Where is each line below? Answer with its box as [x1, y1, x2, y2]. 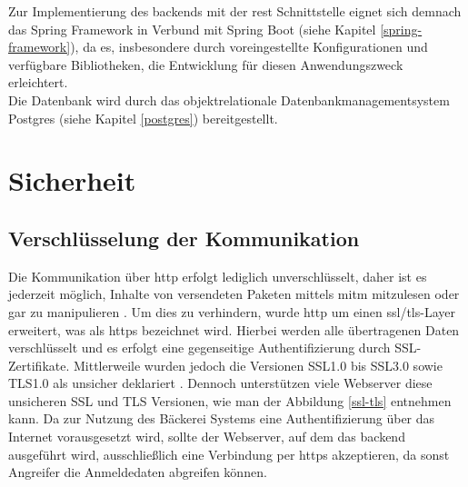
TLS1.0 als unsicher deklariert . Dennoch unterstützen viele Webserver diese [8, 373, 433, 393]
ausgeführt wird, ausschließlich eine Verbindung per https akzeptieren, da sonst [8, 444, 450, 463]
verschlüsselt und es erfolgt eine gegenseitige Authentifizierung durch [8, 338, 391, 357]
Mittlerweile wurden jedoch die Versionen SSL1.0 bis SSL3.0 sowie [73, 355, 443, 374]
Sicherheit [8, 162, 136, 199]
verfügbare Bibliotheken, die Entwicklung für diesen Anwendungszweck [8, 55, 403, 74]
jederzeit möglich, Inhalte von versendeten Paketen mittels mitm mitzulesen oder [8, 284, 460, 303]
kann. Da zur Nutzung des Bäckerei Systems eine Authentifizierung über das [8, 409, 435, 428]
